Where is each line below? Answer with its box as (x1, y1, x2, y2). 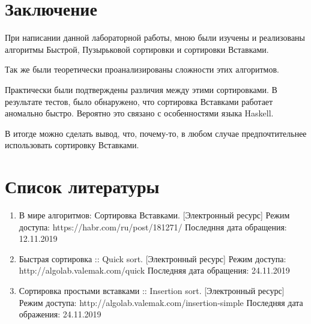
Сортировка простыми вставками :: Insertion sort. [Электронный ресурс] (19, 284, 285, 296)
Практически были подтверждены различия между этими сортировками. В (5, 83, 277, 95)
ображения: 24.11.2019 (19, 308, 101, 320)
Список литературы (5, 174, 160, 199)
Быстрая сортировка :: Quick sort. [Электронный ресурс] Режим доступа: (19, 252, 286, 265)
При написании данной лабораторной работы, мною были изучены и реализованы (5, 31, 305, 44)
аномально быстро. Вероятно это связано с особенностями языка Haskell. (5, 107, 274, 119)
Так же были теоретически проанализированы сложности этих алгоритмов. (5, 63, 279, 76)
